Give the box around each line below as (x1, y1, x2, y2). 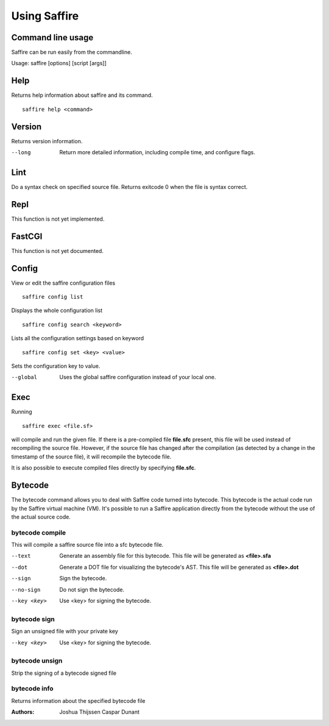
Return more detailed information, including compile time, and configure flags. (59, 149, 255, 156)
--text (11, 552, 31, 560)
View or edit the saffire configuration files (11, 279, 116, 286)
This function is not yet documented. (11, 247, 104, 254)
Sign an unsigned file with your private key (11, 628, 118, 635)
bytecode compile (11, 528, 66, 536)
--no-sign (11, 586, 41, 593)
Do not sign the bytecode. (59, 586, 125, 593)
